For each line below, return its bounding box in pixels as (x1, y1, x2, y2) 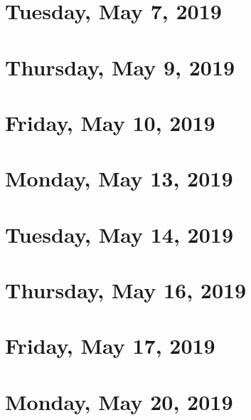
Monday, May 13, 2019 (5, 164, 233, 193)
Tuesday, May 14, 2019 (5, 219, 233, 248)
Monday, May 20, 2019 (5, 387, 233, 416)
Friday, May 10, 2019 (5, 107, 215, 137)
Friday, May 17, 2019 (5, 331, 215, 360)
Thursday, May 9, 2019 (5, 52, 235, 81)
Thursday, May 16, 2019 (5, 275, 247, 305)
